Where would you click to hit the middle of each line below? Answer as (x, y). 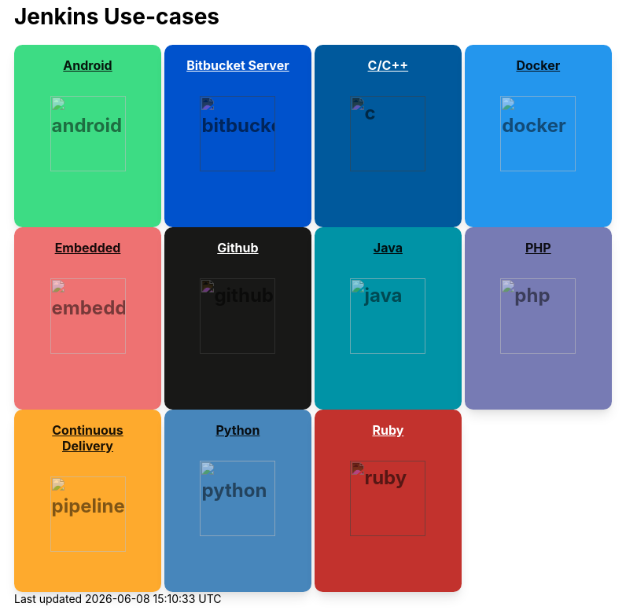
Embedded (88, 247)
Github (238, 247)
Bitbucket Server (238, 65)
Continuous (88, 430)
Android (88, 65)
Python (238, 430)
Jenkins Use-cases (117, 17)
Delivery (88, 445)
